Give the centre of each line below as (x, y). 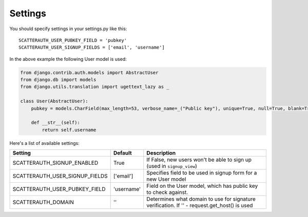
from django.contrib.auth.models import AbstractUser (89, 72)
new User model (166, 179)
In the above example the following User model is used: (68, 59)
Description (161, 153)
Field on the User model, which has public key (202, 186)
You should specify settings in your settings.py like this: (68, 29)
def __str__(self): (56, 123)
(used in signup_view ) (172, 166)
